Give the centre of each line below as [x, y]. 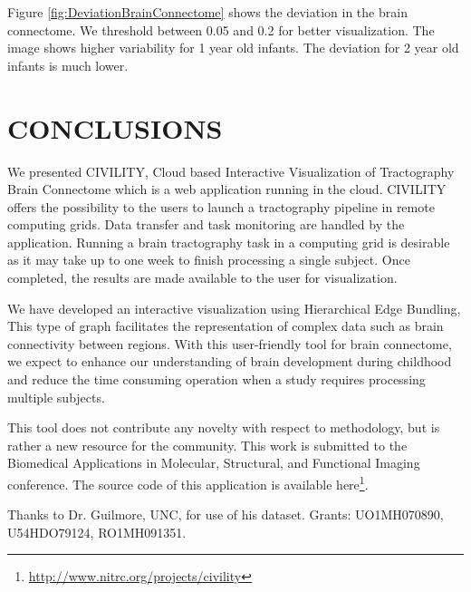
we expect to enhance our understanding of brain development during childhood [230, 361]
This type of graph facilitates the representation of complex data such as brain [226, 326]
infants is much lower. [68, 65]
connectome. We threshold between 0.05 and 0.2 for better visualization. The [221, 29]
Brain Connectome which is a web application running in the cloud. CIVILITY [227, 189]
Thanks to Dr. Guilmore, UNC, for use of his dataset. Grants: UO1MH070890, [226, 514]
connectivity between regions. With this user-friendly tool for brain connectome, [230, 343]
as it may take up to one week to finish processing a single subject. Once [209, 260]
